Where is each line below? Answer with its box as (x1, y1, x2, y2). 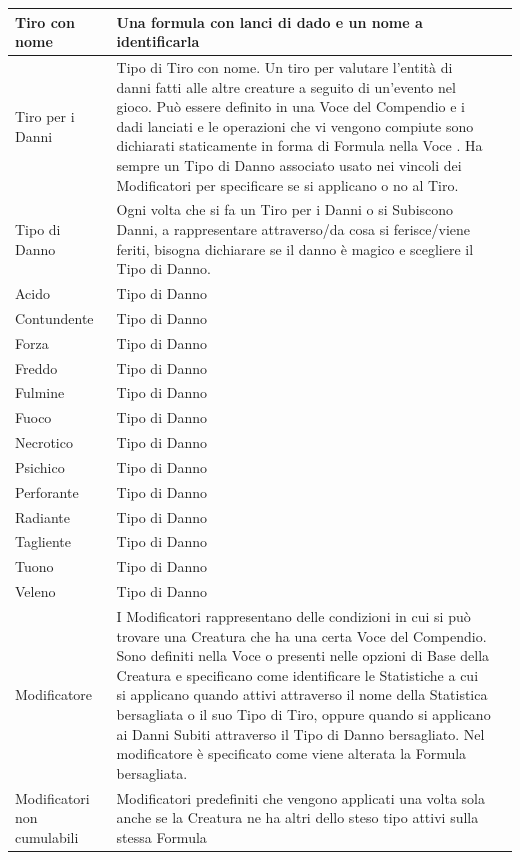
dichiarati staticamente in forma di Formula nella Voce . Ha (116, 135, 483, 156)
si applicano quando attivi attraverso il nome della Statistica (116, 684, 488, 705)
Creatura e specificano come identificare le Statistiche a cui (116, 664, 479, 685)
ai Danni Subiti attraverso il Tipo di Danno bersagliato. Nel (116, 723, 485, 744)
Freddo (15, 357, 58, 378)
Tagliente (15, 531, 71, 552)
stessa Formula (116, 826, 207, 847)
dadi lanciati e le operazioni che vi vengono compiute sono (116, 115, 474, 136)
